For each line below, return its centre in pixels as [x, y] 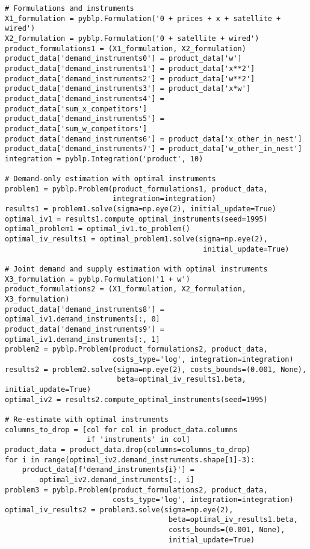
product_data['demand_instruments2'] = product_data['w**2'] [130, 79]
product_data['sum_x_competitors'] [76, 109]
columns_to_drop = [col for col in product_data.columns [121, 430]
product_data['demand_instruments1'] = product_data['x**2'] [130, 68]
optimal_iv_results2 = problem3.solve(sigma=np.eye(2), [119, 510]
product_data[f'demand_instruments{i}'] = [108, 470]
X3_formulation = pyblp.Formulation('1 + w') [98, 279]
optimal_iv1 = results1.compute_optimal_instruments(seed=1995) [136, 219]
